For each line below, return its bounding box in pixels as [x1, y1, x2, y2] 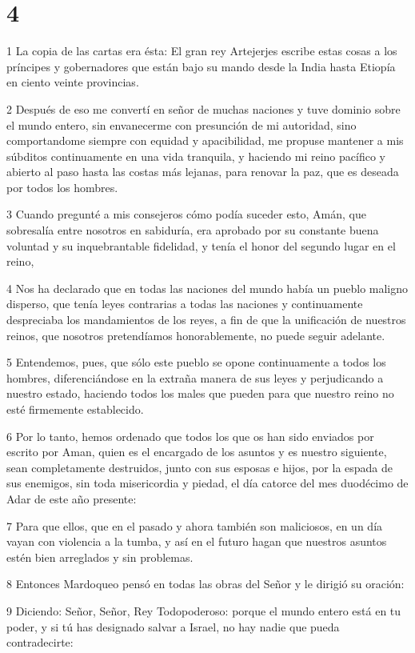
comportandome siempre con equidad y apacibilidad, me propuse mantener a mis [6, 132, 404, 149]
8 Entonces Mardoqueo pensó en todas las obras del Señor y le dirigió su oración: [6, 575, 405, 592]
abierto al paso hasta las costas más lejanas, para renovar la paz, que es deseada [6, 163, 399, 180]
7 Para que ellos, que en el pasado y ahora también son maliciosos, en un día [6, 517, 383, 534]
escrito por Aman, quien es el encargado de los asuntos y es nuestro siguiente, [6, 443, 387, 460]
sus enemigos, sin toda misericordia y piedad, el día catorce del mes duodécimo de [6, 475, 409, 491]
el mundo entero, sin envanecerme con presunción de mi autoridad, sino [6, 116, 357, 133]
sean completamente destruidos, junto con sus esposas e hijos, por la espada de [6, 459, 393, 475]
